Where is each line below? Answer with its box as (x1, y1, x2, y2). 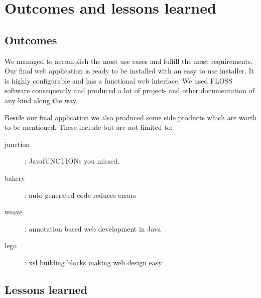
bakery (5, 172, 25, 183)
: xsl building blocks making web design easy (25, 257, 162, 267)
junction (5, 138, 30, 149)
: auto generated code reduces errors (25, 189, 136, 200)
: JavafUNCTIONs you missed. (25, 156, 120, 166)
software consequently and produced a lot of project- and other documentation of (5, 85, 254, 96)
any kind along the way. (5, 95, 78, 105)
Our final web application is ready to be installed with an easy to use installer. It (5, 65, 254, 76)
